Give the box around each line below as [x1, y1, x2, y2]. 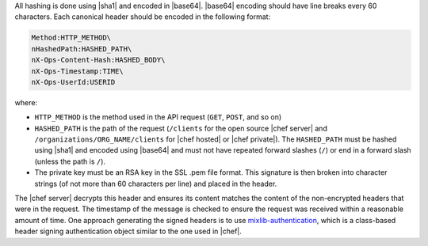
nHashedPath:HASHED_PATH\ [31, 44, 132, 53]
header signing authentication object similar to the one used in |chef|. [14, 226, 242, 237]
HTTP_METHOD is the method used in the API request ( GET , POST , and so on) [34, 112, 282, 122]
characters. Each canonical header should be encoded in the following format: [14, 12, 271, 21]
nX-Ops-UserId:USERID [31, 78, 116, 86]
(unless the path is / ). [34, 157, 106, 166]
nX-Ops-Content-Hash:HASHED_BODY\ [31, 55, 166, 65]
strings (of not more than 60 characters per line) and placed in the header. [34, 179, 277, 188]
